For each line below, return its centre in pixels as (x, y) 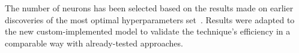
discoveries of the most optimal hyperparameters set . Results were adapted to (150, 19)
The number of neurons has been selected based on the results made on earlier (149, 8)
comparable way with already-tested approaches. (94, 43)
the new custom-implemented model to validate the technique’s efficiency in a (148, 31)
